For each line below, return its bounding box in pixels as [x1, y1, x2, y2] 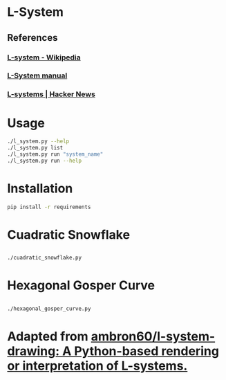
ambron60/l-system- [91, 328, 216, 344]
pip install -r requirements [7, 203, 91, 210]
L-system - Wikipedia [7, 53, 81, 62]
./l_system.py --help [7, 138, 70, 145]
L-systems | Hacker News [7, 89, 95, 99]
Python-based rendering [73, 343, 220, 359]
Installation [7, 181, 73, 196]
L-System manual [7, 71, 68, 80]
